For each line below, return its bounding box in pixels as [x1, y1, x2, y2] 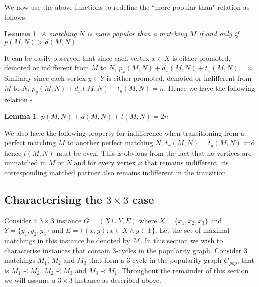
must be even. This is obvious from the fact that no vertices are [56, 147, 252, 158]
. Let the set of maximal [155, 225, 230, 235]
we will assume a [4, 275, 56, 285]
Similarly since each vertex [4, 73, 86, 83]
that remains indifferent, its [144, 157, 229, 168]
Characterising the [4, 191, 102, 207]
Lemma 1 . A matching [4, 28, 77, 39]
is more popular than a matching [87, 28, 187, 39]
